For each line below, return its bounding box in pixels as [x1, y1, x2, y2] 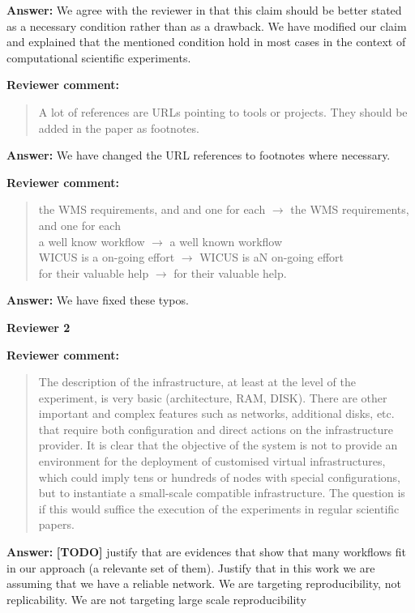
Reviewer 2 [6, 318, 71, 335]
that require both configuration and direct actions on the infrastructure [38, 420, 394, 437]
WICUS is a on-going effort [38, 249, 175, 266]
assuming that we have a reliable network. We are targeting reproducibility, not [6, 575, 401, 592]
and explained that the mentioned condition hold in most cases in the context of [6, 33, 406, 50]
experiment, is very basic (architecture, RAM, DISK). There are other [38, 389, 387, 406]
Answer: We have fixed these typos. [6, 292, 189, 309]
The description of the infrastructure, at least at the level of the [38, 373, 357, 390]
